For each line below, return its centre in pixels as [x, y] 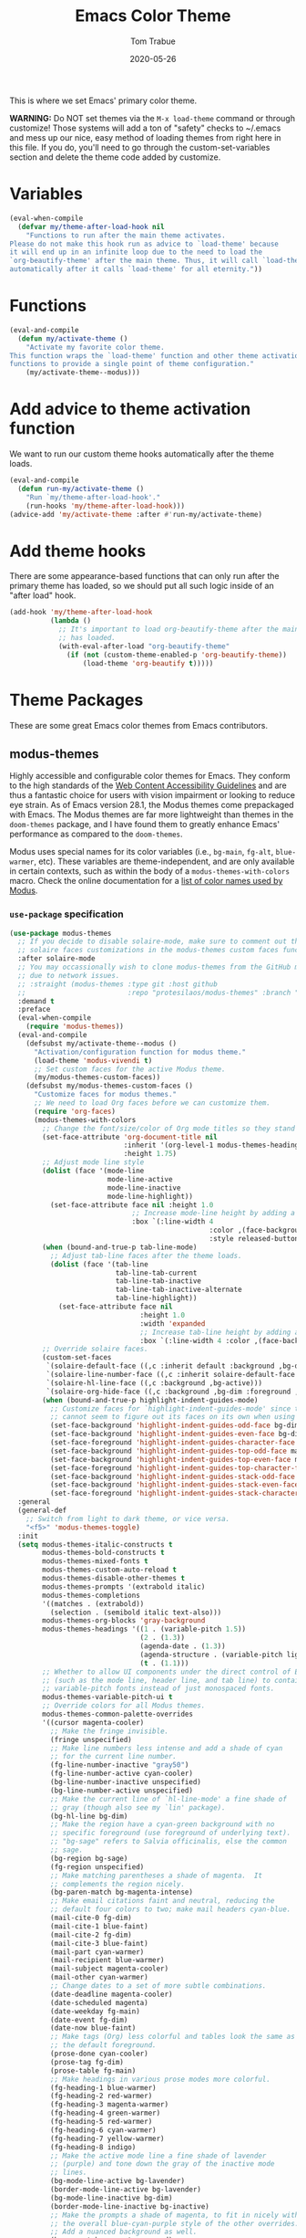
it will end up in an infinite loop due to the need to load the [136, 252]
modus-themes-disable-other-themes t [113, 1579]
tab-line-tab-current [156, 1273]
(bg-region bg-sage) [89, 1858]
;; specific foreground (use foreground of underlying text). [170, 1833]
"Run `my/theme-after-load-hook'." [93, 497]
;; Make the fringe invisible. [109, 1731]
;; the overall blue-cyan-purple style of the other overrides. [174, 2223]
